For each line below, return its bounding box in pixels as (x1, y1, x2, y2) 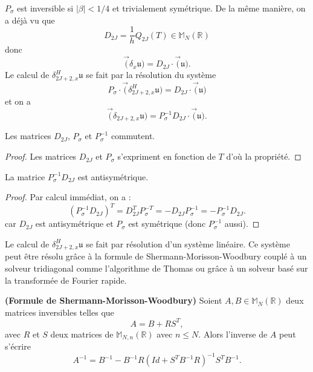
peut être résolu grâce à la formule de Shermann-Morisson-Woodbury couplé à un (5, 250, 307, 263)
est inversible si (17, 2, 74, 14)
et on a (5, 95, 31, 108)
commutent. (111, 129, 155, 142)
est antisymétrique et (35, 217, 114, 230)
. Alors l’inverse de (198, 327, 268, 340)
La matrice (5, 170, 45, 183)
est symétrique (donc (128, 217, 206, 230)
